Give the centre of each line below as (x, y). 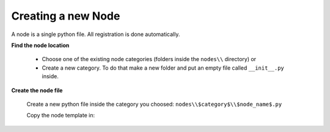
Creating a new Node (66, 16)
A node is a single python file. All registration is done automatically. (96, 34)
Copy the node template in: (61, 116)
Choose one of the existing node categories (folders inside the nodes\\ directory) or (149, 59)
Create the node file (37, 90)
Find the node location (40, 45)
